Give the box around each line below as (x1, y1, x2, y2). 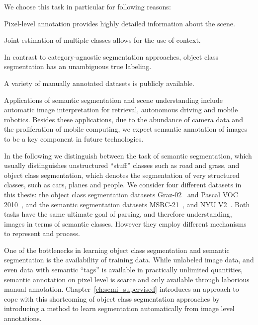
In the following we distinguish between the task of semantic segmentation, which (4, 150, 252, 161)
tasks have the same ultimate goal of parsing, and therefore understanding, (4, 209, 232, 219)
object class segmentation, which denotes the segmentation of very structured (4, 169, 240, 180)
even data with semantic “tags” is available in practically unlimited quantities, (4, 264, 243, 275)
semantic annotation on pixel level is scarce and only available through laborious (4, 274, 250, 284)
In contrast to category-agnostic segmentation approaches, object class (4, 51, 219, 62)
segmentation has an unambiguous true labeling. (4, 61, 152, 72)
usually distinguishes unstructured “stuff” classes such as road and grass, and (4, 160, 240, 170)
